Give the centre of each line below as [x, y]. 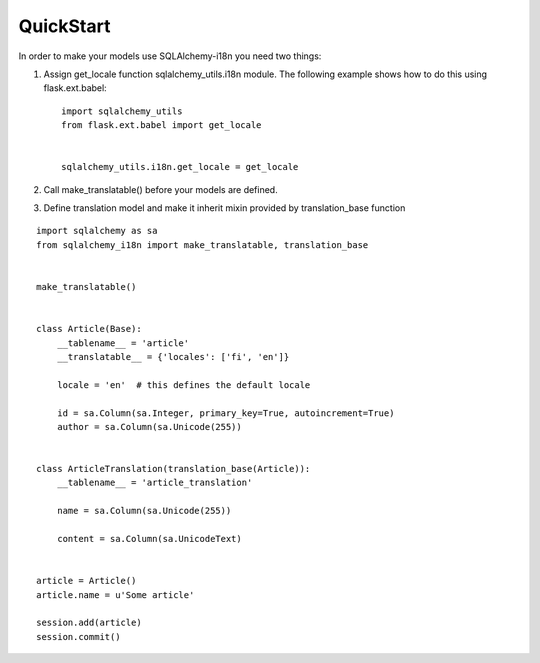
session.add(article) [89, 623]
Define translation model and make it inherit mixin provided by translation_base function [224, 208]
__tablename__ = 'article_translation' [154, 483]
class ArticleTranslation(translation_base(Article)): [173, 469]
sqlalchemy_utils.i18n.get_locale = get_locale [180, 167]
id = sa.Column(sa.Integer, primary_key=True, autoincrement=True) [225, 413]
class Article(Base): [89, 329]
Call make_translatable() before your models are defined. [161, 189]
